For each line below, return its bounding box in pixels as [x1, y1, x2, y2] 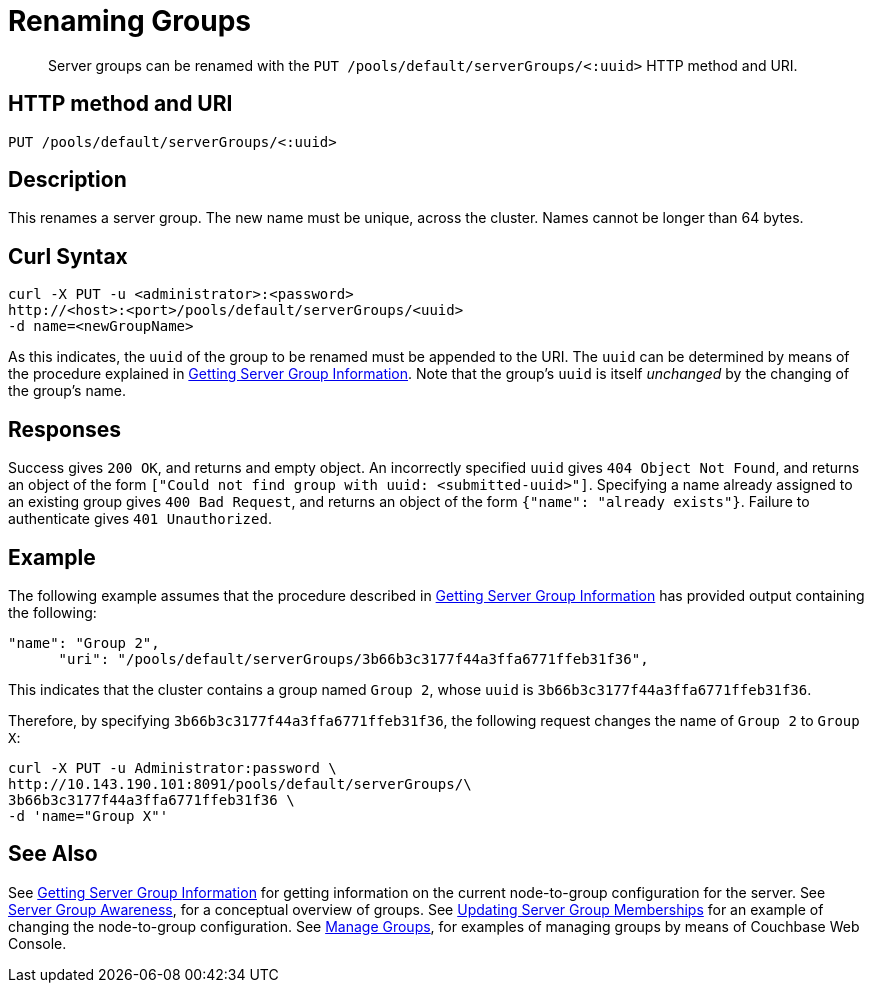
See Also [8, 841, 98, 867]
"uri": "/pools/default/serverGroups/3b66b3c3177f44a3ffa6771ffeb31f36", [58, 650, 649, 667]
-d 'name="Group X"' [8, 807, 169, 824]
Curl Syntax [8, 243, 128, 269]
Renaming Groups [8, 4, 251, 38]
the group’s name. [8, 382, 126, 400]
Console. [8, 934, 67, 952]
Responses [8, 416, 122, 442]
